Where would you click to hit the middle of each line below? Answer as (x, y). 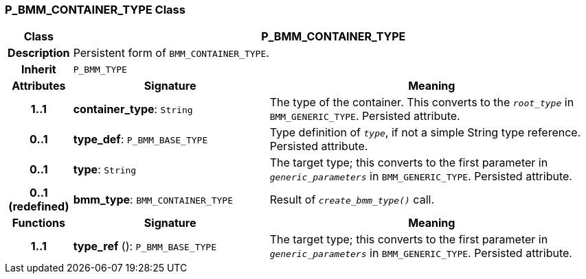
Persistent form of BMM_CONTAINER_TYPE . (171, 53)
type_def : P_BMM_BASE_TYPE (140, 139)
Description (39, 53)
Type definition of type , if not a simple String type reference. (425, 133)
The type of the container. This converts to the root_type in (422, 102)
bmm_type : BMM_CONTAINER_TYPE (153, 200)
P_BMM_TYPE (100, 69)
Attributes (39, 86)
